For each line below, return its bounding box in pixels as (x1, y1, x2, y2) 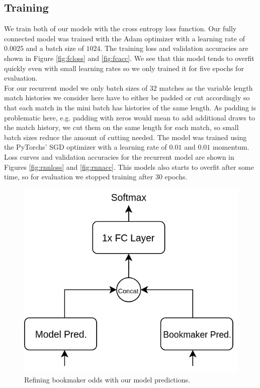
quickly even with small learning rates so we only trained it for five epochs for (4, 62, 244, 73)
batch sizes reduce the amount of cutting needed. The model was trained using (4, 132, 247, 142)
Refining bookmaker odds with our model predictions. (24, 374, 190, 385)
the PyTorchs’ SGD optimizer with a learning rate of (4, 142, 167, 152)
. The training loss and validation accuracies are (100, 43, 248, 53)
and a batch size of (26, 43, 84, 53)
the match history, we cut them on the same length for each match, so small (4, 122, 239, 133)
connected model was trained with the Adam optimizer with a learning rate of (4, 33, 245, 43)
